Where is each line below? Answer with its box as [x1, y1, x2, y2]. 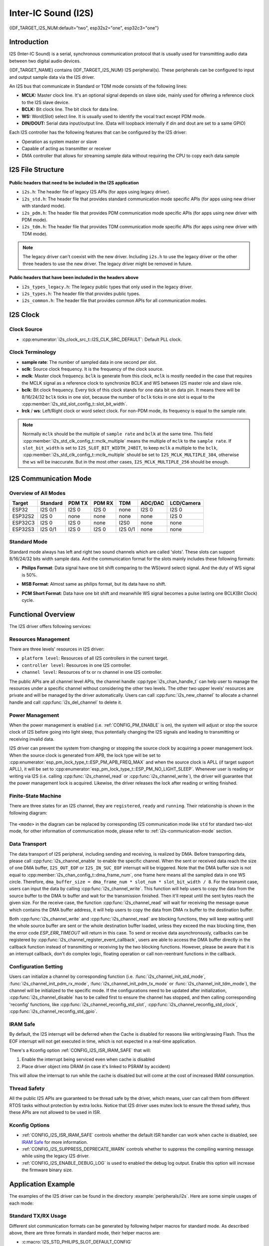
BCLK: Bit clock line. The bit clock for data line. [21, 106, 119, 112]
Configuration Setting [9, 963, 63, 970]
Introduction [9, 38, 49, 46]
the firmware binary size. [21, 1167, 73, 1173]
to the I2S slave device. [21, 99, 70, 105]
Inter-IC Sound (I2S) [9, 7, 94, 18]
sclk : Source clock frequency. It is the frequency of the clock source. [21, 366, 164, 372]
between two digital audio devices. [9, 58, 81, 64]
